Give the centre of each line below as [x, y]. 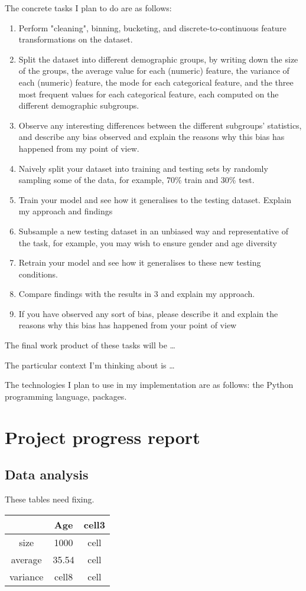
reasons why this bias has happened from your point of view [128, 325]
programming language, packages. [66, 396]
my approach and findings [66, 211]
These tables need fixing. [50, 499]
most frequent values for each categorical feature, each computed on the [149, 94]
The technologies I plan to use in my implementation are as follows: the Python [149, 385]
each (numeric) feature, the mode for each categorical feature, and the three [156, 82]
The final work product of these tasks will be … [90, 345]
